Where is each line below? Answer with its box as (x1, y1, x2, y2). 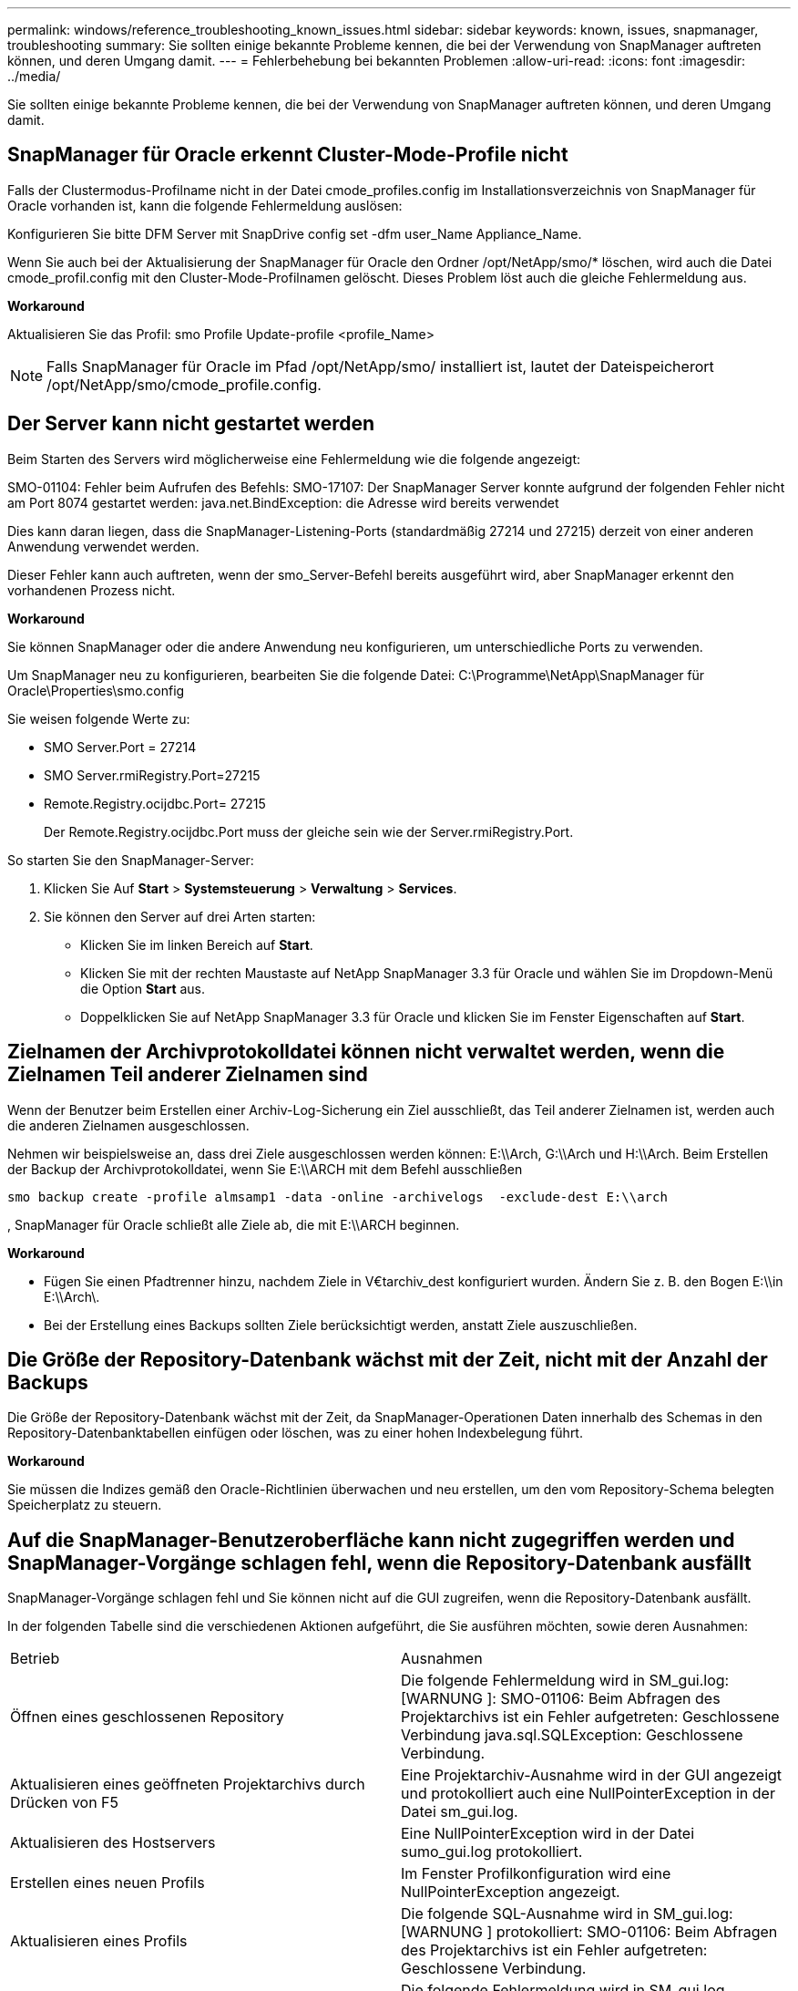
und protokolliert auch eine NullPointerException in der (401, 1784, 775, 1803)
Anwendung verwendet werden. (7, 538, 199, 554)
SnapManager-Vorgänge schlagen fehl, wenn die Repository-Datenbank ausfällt (7, 1551, 752, 1574)
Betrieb (10, 1649, 60, 1668)
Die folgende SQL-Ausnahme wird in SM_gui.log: (401, 1904, 733, 1924)
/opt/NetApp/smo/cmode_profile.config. (46, 375, 322, 394)
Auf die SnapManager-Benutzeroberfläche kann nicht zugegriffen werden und (7, 1528, 735, 1552)
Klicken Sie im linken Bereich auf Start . (80, 936, 313, 953)
